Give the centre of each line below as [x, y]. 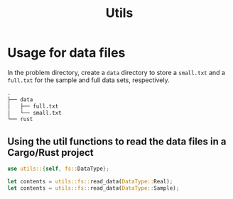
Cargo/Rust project [50, 153]
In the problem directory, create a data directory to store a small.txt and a [116, 72]
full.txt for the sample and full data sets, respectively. [88, 80]
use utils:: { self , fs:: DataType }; [59, 169]
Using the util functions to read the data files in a [117, 141]
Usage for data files [66, 53]
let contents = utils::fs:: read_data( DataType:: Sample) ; [93, 188]
